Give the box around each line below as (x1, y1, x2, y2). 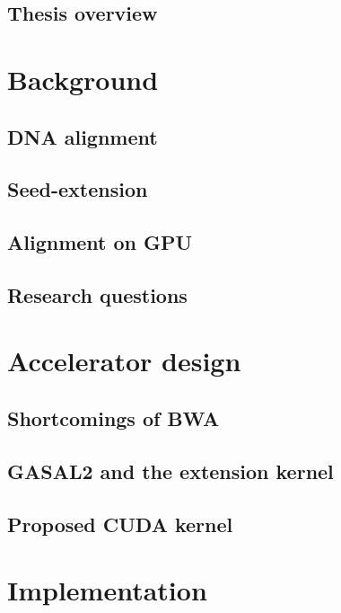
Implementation (7, 572, 207, 609)
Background (7, 60, 159, 97)
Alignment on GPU (7, 228, 193, 256)
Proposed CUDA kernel (7, 510, 233, 537)
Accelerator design (7, 342, 241, 379)
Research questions (7, 280, 188, 308)
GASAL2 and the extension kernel (7, 457, 334, 484)
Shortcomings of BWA (7, 404, 220, 432)
